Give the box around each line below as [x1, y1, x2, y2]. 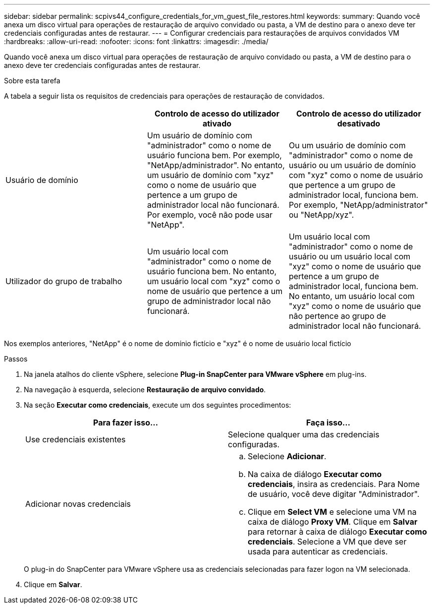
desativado [337, 119, 380, 128]
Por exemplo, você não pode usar [147, 210, 272, 220]
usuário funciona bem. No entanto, [147, 266, 277, 276]
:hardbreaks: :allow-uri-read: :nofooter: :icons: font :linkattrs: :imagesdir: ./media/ [4, 37, 269, 46]
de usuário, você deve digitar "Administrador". [248, 489, 420, 499]
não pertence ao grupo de [288, 311, 386, 321]
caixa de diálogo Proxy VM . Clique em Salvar [248, 517, 418, 527]
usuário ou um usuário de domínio [288, 160, 416, 170]
